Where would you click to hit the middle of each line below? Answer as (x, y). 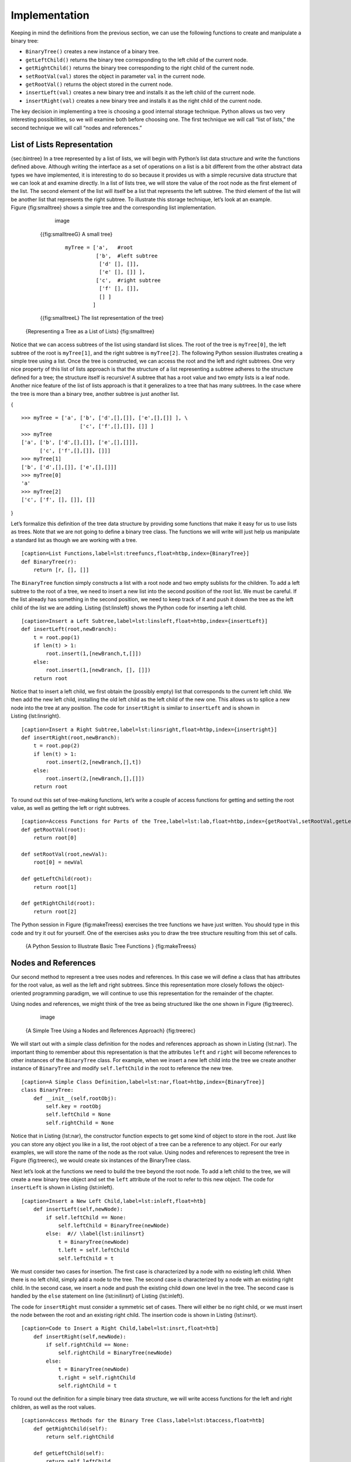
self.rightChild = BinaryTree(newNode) (115, 1353)
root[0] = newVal (58, 862)
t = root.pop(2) (56, 746)
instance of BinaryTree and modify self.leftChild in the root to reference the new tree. (122, 1068)
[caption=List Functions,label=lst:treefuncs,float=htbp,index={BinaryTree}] (135, 554)
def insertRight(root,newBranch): (70, 737)
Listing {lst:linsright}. (36, 716)
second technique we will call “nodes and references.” (76, 127)
